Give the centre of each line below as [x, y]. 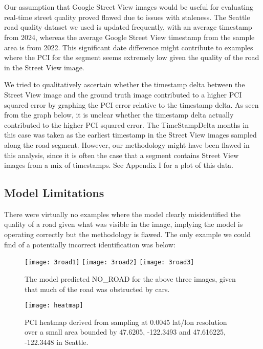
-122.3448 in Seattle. [57, 342]
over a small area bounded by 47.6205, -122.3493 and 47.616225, [125, 332]
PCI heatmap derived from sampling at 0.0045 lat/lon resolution [126, 322]
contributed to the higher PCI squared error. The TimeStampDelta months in [126, 124]
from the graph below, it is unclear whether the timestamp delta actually [119, 115]
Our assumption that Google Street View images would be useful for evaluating [129, 7]
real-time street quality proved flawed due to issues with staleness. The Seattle [127, 17]
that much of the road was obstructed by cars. [97, 289]
